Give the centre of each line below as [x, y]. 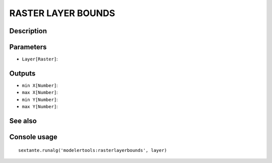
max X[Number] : [40, 93]
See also [23, 121]
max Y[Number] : [40, 107]
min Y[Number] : [40, 99]
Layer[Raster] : [40, 59]
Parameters [28, 47]
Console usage [33, 137]
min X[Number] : [40, 85]
